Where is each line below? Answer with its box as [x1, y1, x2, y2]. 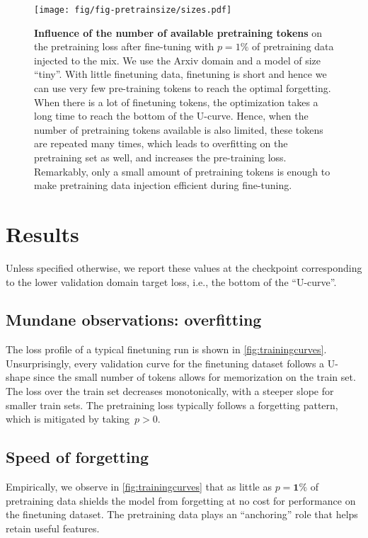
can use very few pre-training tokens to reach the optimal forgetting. [34, 81, 331, 96]
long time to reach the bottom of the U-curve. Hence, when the [34, 108, 309, 123]
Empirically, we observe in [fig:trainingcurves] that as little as [6, 479, 272, 494]
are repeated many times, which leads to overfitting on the [34, 136, 288, 151]
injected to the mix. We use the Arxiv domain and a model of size [34, 52, 321, 67]
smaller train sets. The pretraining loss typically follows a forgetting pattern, [6, 397, 338, 412]
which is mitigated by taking [6, 411, 130, 426]
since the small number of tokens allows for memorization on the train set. [33, 370, 356, 384]
